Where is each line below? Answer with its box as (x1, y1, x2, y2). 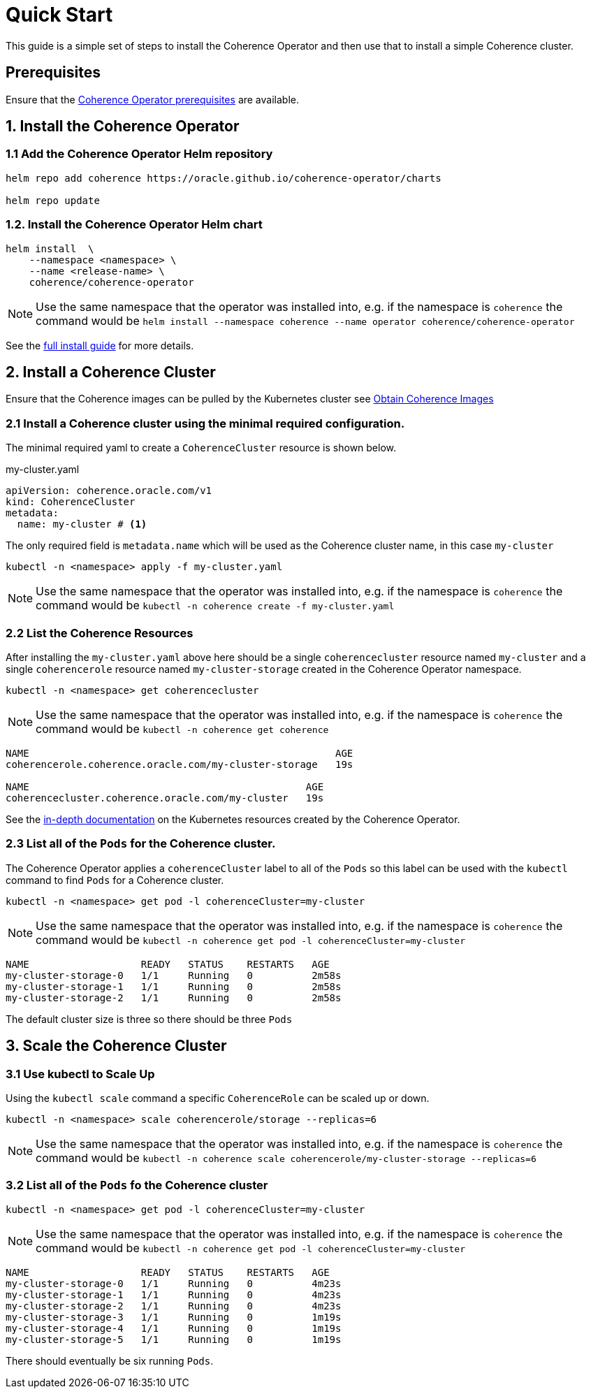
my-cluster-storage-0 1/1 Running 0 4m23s (6, 1277, 342, 1289)
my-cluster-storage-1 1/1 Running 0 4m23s (6, 1288, 342, 1300)
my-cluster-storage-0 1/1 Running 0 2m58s (6, 969, 342, 981)
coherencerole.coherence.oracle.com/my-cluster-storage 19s (6, 758, 353, 770)
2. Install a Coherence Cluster (6, 363, 216, 381)
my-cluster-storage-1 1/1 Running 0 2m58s (6, 980, 342, 992)
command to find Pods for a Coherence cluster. (6, 873, 224, 886)
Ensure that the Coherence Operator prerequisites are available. (6, 93, 299, 106)
